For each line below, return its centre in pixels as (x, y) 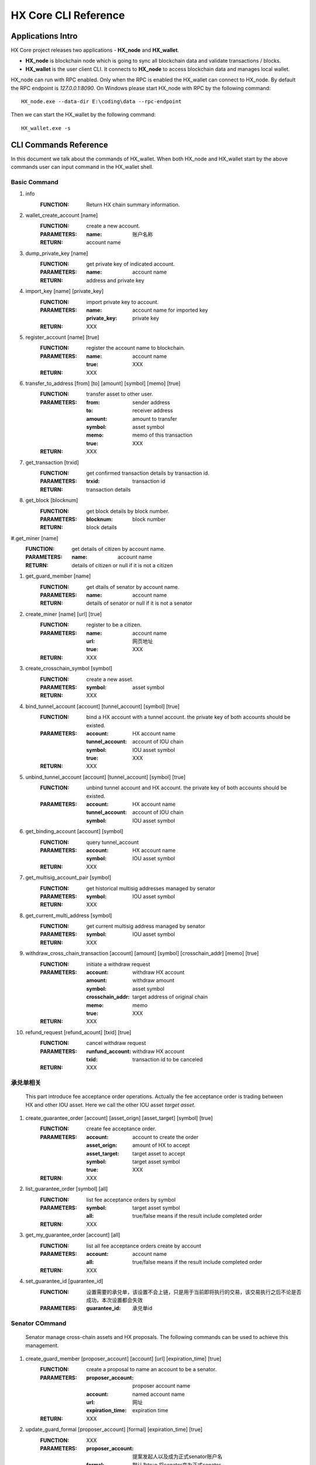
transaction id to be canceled (168, 1059)
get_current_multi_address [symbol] (69, 915)
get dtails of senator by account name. (133, 587)
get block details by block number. (128, 511)
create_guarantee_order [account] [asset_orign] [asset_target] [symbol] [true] (119, 1118)
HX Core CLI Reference (68, 15)
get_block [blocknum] (52, 500)
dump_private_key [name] (57, 253)
